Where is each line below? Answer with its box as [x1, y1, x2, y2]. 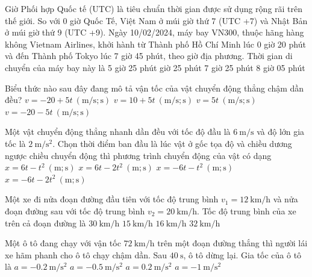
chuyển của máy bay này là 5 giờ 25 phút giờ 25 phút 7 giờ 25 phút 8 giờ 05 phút [5, 61, 305, 73]
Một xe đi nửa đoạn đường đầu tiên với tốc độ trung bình [5, 193, 219, 205]
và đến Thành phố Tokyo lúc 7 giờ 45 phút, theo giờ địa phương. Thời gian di [5, 49, 293, 62]
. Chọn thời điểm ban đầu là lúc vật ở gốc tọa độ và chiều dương [52, 137, 292, 149]
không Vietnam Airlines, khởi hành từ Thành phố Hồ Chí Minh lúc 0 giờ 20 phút [5, 37, 306, 50]
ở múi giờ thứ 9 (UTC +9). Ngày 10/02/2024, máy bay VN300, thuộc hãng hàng [5, 26, 304, 39]
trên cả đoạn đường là [5, 216, 86, 229]
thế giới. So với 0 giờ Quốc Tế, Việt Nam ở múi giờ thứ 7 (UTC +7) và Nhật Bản [5, 14, 308, 26]
